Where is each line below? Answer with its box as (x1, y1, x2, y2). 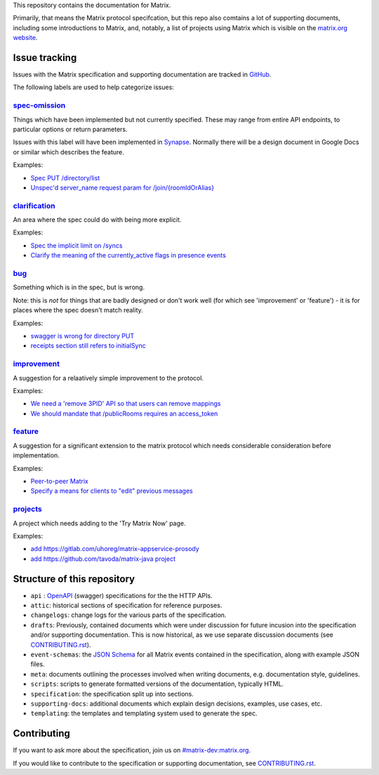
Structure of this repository (13, 573, 135, 585)
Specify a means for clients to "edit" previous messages (30, 486, 193, 495)
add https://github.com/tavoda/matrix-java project (30, 555, 175, 563)
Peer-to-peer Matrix (30, 477, 89, 485)
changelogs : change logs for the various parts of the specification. (30, 611, 227, 619)
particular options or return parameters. (13, 125, 128, 133)
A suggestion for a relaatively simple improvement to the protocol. (13, 373, 204, 382)
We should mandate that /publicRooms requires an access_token (30, 409, 218, 418)
